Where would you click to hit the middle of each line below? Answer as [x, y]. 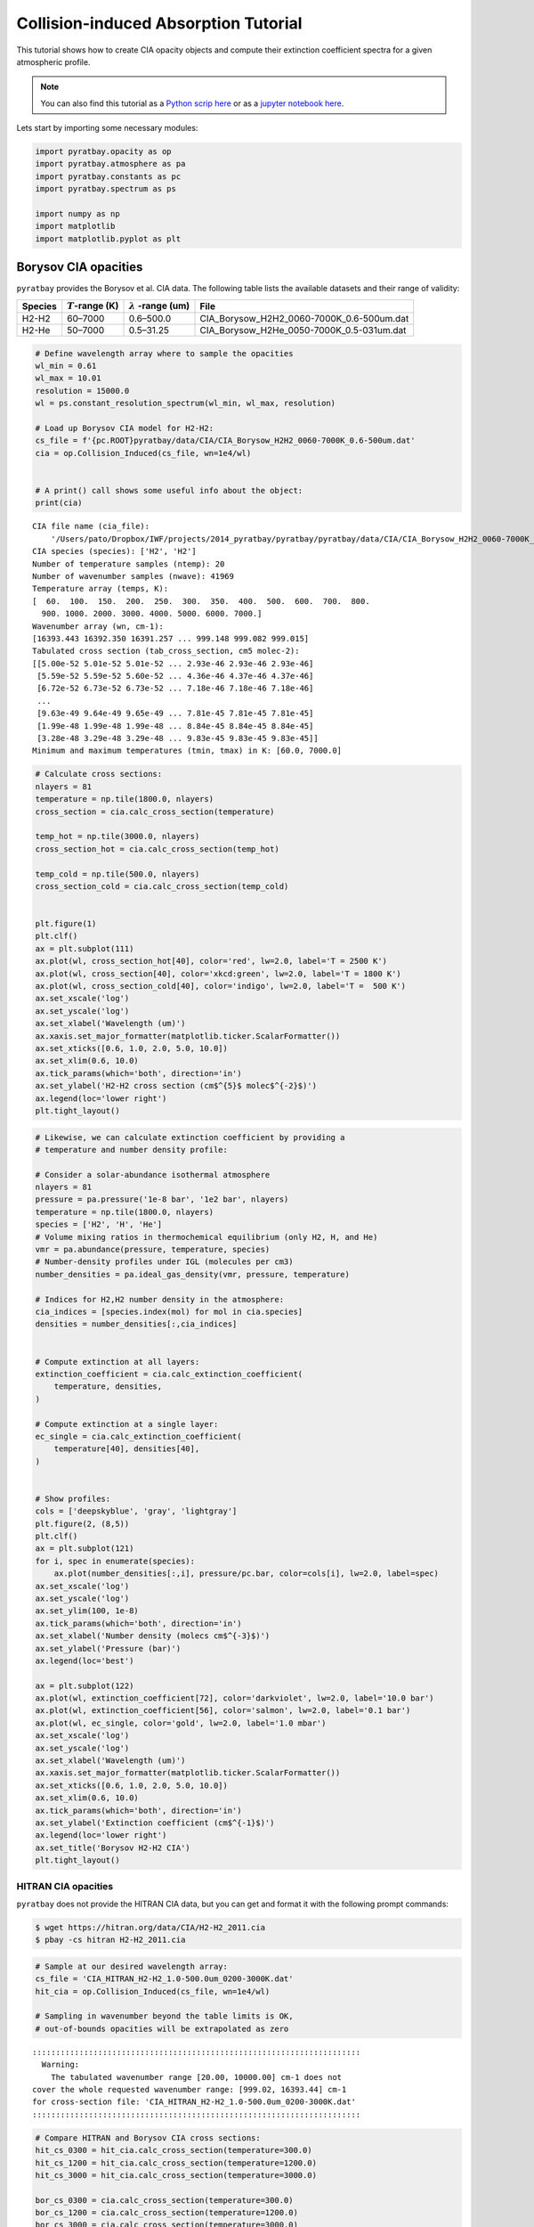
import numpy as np [77, 214]
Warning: [61, 2065]
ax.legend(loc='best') [85, 1660]
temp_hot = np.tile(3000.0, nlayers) [117, 836]
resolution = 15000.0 [82, 391]
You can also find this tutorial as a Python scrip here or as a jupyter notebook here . [192, 103]
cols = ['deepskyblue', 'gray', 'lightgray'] [136, 1511]
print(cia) [59, 503]
